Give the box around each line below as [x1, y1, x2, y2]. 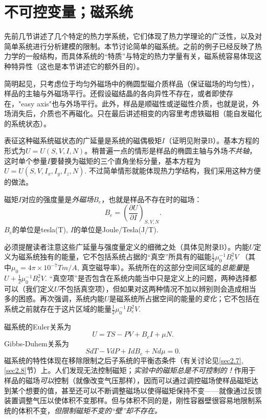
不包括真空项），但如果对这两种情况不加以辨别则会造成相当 [59, 283, 256, 294]
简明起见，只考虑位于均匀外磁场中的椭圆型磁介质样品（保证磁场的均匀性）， [4, 78, 258, 89]
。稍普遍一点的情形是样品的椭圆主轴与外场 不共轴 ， [84, 145, 257, 156]
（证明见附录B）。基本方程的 [165, 135, 260, 146]
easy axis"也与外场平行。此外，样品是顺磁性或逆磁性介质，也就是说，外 [21, 98, 260, 108]
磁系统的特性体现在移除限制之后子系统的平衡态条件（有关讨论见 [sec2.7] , [4, 355, 243, 365]
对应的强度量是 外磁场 [21, 193, 94, 204]
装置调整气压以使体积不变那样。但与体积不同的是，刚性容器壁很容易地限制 [4, 395, 255, 406]
